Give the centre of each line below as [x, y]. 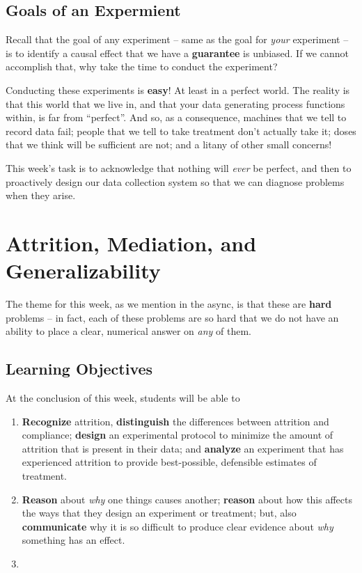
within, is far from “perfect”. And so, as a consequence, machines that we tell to [176, 117]
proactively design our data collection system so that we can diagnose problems [175, 181]
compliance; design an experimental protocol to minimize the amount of [178, 435]
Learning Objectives [79, 369]
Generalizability [83, 270]
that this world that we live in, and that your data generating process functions [175, 103]
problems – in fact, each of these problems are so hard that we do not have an [172, 317]
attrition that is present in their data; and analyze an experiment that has [183, 448]
